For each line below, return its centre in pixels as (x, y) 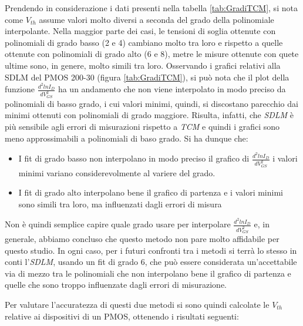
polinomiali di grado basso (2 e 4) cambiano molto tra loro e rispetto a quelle (144, 42)
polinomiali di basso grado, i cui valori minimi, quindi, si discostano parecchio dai (151, 103)
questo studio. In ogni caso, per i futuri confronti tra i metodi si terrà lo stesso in (151, 250)
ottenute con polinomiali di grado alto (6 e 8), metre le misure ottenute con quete (152, 54)
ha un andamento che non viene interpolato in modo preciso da (172, 89)
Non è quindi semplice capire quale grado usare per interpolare (118, 224)
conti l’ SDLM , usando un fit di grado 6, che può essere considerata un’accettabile (151, 262)
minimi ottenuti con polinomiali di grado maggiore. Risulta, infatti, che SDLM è (149, 115)
